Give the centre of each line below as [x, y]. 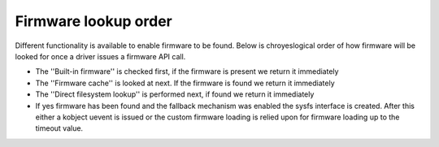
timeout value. [59, 128]
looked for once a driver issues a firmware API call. [100, 56]
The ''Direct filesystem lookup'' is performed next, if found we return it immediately [175, 94]
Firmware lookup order [93, 21]
